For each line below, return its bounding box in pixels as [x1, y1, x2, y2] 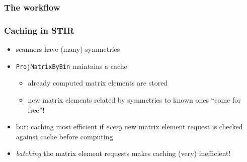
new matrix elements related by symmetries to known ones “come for [28, 94, 241, 105]
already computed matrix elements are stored [28, 77, 168, 88]
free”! [28, 104, 45, 115]
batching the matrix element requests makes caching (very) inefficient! [16, 148, 231, 158]
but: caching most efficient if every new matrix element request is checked [16, 121, 243, 132]
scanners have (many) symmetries [16, 44, 120, 54]
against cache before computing [16, 131, 113, 141]
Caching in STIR [4, 24, 74, 36]
